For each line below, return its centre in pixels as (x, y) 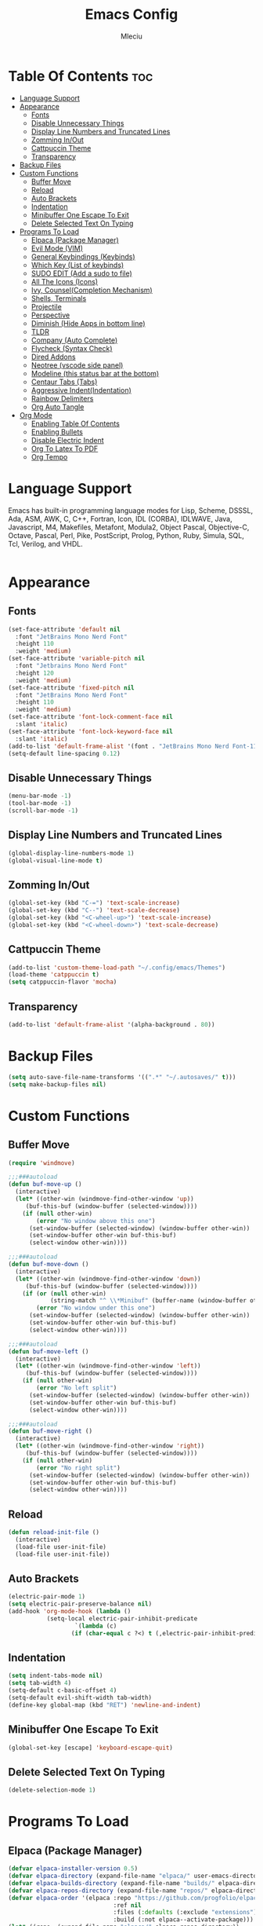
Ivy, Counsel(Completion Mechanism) (92, 290)
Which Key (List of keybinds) (77, 265)
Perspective (50, 315)
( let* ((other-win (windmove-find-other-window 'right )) (110, 1446)
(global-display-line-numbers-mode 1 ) (71, 853)
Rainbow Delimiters (62, 398)
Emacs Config (131, 15)
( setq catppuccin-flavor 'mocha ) (63, 982)
